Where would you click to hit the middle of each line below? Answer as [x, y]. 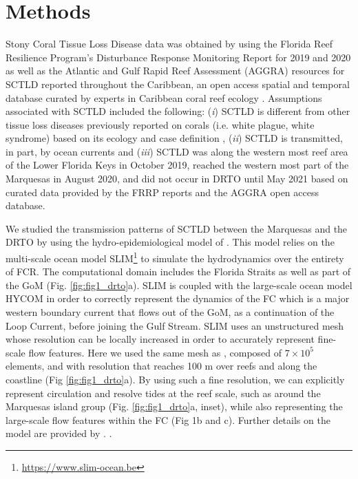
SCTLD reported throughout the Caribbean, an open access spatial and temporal [178, 84]
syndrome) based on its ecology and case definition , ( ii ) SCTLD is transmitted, [174, 138]
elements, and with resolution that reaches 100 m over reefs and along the [161, 366]
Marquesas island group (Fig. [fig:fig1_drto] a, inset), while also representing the [174, 406]
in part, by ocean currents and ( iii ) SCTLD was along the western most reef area [177, 151]
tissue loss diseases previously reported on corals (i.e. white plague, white [160, 124]
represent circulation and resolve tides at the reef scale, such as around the [163, 393]
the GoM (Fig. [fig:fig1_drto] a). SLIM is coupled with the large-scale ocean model [179, 285]
